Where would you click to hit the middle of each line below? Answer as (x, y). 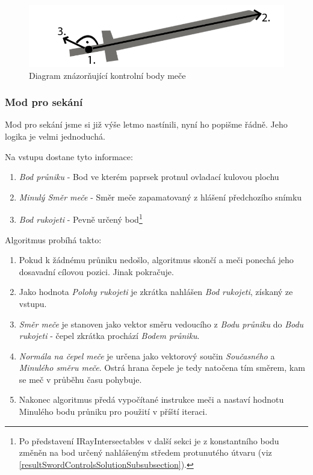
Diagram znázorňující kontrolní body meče (107, 75)
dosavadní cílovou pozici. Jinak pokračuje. (96, 271)
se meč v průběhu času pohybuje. (80, 379)
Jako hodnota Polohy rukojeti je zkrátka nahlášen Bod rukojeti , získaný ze (156, 292)
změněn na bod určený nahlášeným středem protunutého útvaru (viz (145, 452)
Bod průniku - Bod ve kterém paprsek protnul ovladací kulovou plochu (149, 177)
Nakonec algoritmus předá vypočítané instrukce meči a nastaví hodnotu (151, 399)
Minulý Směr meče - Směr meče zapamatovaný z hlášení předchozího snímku (160, 197)
